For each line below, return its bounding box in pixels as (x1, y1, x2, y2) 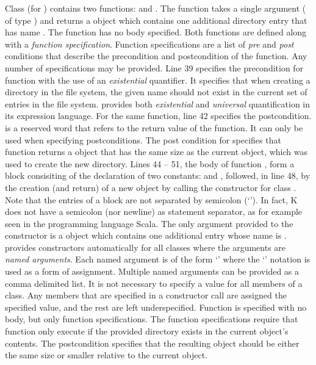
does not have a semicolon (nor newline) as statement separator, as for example (5, 205, 303, 218)
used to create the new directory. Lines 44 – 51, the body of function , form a (5, 157, 295, 170)
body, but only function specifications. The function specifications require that (5, 313, 298, 325)
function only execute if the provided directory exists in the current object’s (5, 325, 289, 338)
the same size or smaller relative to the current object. (5, 349, 208, 361)
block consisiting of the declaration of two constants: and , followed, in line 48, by (5, 169, 311, 182)
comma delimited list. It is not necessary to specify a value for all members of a (5, 276, 303, 289)
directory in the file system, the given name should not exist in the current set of (5, 85, 307, 98)
